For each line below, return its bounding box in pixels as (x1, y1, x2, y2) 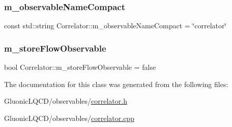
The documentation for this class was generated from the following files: (4, 78, 228, 89)
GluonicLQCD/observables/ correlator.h (4, 96, 127, 106)
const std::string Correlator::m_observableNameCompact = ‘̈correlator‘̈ (4, 20, 227, 31)
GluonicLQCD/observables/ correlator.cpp (4, 112, 134, 123)
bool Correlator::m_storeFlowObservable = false (4, 62, 156, 72)
